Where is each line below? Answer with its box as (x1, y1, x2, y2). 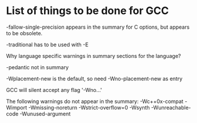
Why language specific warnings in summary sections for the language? (6, 52, 181, 59)
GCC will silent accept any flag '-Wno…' (6, 86, 102, 93)
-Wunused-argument (19, 110, 71, 117)
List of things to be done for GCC (6, 4, 169, 18)
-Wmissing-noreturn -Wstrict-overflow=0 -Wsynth (28, 104, 150, 111)
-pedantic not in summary (6, 63, 69, 71)
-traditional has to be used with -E (6, 41, 89, 48)
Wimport (6, 104, 28, 111)
